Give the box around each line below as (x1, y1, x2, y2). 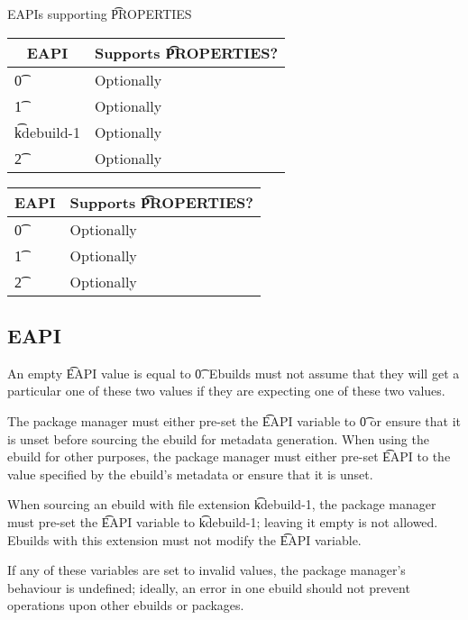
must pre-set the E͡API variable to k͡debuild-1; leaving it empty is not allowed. (7, 512, 438, 531)
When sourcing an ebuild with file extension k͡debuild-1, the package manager (7, 495, 436, 514)
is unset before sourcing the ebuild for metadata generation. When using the (7, 429, 429, 448)
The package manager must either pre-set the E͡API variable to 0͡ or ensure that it (7, 411, 462, 430)
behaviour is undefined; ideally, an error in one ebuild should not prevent (7, 578, 410, 597)
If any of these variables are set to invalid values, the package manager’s (7, 561, 406, 579)
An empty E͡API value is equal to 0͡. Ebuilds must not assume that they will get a (7, 363, 460, 382)
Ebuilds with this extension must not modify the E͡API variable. (7, 530, 362, 549)
